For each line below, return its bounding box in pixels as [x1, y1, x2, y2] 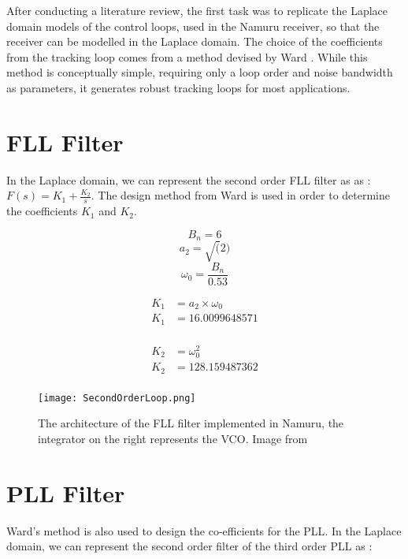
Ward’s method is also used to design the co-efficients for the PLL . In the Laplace [6, 522, 402, 539]
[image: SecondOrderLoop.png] [38, 392, 196, 404]
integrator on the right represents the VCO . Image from [38, 430, 308, 446]
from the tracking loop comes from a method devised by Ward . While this [6, 48, 368, 65]
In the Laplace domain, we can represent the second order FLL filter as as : [6, 171, 371, 188]
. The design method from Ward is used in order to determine [91, 187, 391, 203]
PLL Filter [6, 476, 125, 509]
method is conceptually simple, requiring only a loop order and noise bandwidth [6, 64, 393, 80]
